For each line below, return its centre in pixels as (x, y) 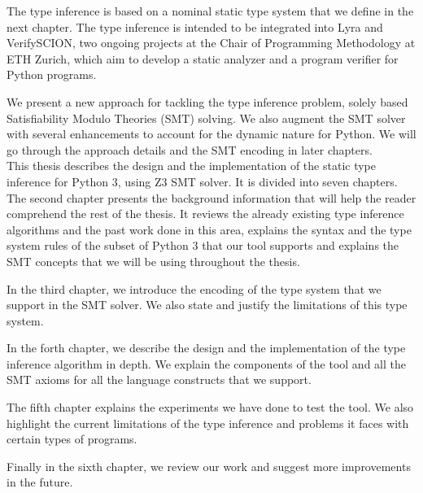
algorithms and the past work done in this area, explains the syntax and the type (209, 229)
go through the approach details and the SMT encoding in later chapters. (190, 149)
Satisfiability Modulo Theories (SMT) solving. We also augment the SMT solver (206, 118)
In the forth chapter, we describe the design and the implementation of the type (206, 348)
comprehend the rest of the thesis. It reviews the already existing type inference (205, 214)
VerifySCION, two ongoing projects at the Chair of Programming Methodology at (211, 43)
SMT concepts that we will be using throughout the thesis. (153, 261)
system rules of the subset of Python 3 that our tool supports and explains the (203, 245)
